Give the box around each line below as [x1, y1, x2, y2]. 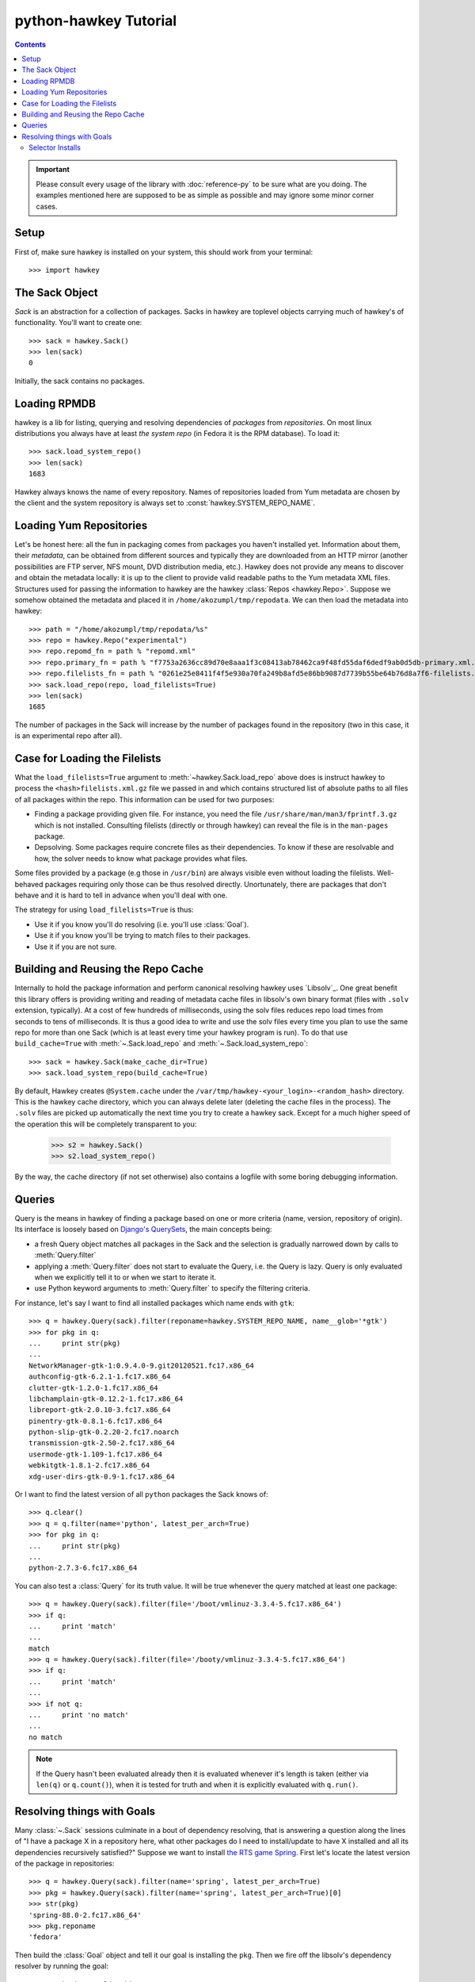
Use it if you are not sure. [34, 942, 117, 951]
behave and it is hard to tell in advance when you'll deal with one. [14, 890, 228, 900]
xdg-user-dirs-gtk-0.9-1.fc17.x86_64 [28, 1471, 176, 1481]
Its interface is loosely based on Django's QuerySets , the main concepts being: [14, 1225, 272, 1234]
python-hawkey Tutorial [14, 12, 177, 29]
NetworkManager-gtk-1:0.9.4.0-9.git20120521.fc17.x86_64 [28, 1360, 255, 1370]
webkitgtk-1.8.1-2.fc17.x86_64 [28, 1461, 150, 1470]
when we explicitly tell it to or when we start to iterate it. [34, 1272, 217, 1282]
